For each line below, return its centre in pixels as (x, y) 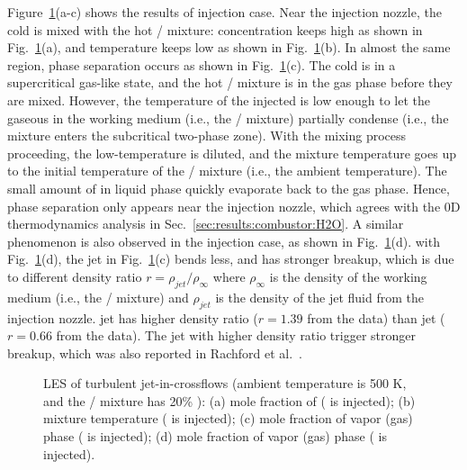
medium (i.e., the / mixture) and (98, 297)
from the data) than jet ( (376, 317)
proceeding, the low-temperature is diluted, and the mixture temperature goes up (232, 153)
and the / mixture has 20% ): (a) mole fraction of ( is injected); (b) (229, 400)
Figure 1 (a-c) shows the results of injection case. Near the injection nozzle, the (225, 12)
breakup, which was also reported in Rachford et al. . (155, 352)
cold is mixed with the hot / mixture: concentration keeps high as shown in (215, 29)
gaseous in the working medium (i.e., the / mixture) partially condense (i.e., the (228, 117)
